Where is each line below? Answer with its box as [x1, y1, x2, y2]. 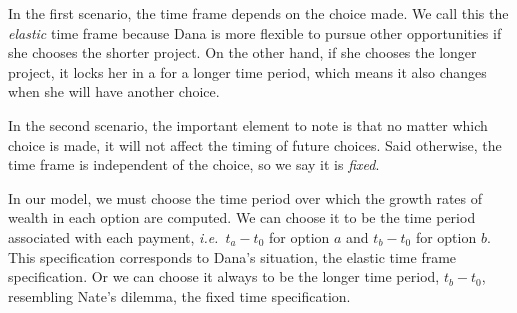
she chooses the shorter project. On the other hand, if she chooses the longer [8, 42, 477, 63]
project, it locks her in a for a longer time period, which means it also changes [8, 61, 487, 82]
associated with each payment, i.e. [8, 226, 219, 247]
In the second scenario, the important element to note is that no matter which [8, 114, 488, 135]
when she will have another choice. [8, 81, 220, 102]
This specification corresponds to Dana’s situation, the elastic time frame [8, 246, 457, 267]
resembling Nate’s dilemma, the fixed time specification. [8, 285, 351, 306]
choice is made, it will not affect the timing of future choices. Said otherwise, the [8, 134, 502, 155]
